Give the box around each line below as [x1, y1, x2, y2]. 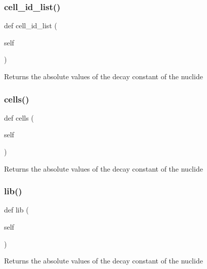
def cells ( [4, 112, 34, 123]
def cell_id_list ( [4, 20, 57, 31]
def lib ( [4, 204, 29, 215]
